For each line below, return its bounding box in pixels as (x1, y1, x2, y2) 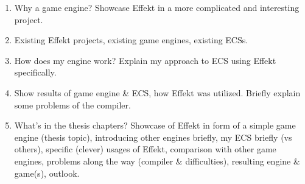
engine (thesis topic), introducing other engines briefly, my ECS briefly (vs (14, 130, 292, 143)
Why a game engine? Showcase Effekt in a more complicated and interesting (14, 1, 300, 13)
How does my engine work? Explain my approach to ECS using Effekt (14, 54, 276, 66)
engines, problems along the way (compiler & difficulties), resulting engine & (14, 154, 300, 167)
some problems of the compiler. (14, 98, 131, 111)
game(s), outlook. (14, 166, 80, 179)
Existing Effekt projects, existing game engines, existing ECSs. (14, 34, 248, 46)
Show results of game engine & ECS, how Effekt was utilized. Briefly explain (14, 86, 301, 99)
